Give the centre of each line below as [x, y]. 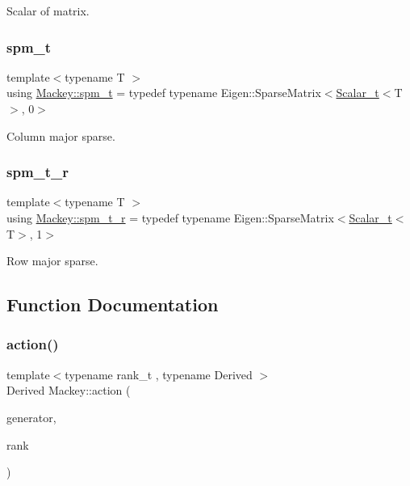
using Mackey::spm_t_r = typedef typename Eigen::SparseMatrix [170, 218]
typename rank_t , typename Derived [159, 374]
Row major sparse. [52, 261]
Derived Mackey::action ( [69, 390]
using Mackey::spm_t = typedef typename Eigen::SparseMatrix [164, 93]
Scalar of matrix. [48, 11]
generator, [31, 417]
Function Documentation [113, 304]
